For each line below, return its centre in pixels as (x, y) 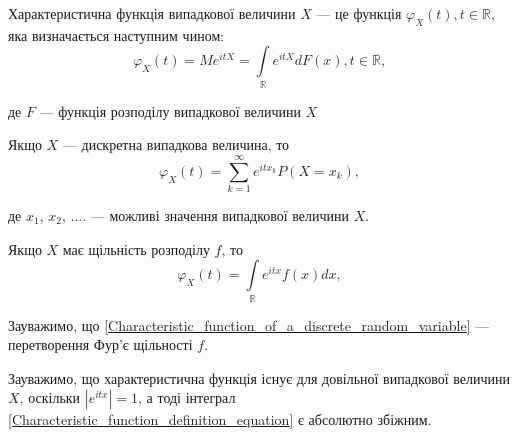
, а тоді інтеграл (187, 397)
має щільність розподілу (136, 248)
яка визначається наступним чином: (116, 34)
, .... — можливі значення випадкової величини (205, 215)
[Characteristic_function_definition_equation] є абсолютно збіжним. (220, 419)
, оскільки (50, 397)
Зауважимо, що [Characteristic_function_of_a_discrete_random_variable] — (249, 324)
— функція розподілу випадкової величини (170, 110)
